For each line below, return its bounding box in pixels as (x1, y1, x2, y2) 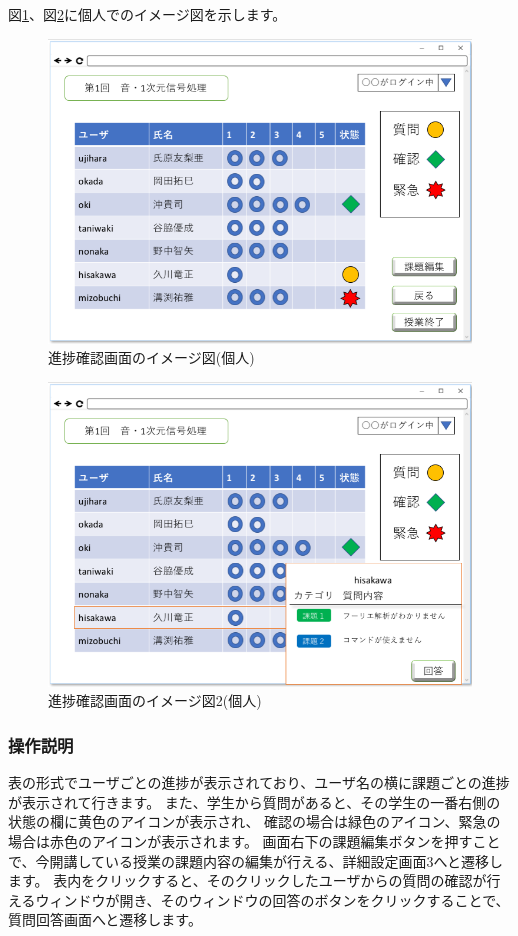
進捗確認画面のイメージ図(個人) (48, 347, 255, 368)
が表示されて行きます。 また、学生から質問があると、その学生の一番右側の (8, 791, 501, 812)
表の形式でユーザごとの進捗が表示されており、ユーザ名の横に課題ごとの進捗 (8, 772, 510, 793)
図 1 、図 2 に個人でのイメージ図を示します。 (8, 4, 287, 24)
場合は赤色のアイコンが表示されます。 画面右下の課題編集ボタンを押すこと (8, 831, 501, 852)
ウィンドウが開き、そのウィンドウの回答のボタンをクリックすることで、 (35, 889, 510, 910)
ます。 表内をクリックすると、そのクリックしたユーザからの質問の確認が (8, 870, 487, 891)
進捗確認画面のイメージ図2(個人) (48, 690, 262, 711)
